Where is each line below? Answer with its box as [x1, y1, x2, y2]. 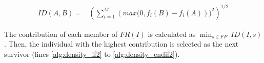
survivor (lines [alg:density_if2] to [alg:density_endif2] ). [4, 48, 180, 59]
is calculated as [148, 28, 196, 39]
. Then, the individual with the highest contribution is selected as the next [4, 38, 239, 49]
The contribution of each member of [4, 28, 117, 39]
